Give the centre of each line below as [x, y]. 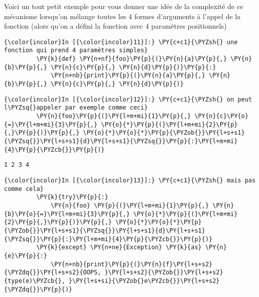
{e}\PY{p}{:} [26, 256]
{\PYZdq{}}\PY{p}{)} [38, 289]
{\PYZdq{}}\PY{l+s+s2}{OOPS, [53, 273]
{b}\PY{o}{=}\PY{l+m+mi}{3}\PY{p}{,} [67, 214]
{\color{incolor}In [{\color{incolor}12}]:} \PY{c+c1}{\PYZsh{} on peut [128, 99]
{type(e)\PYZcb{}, [35, 281]
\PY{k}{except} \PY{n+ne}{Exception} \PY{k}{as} [119, 247]
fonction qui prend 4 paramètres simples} [76, 51]
